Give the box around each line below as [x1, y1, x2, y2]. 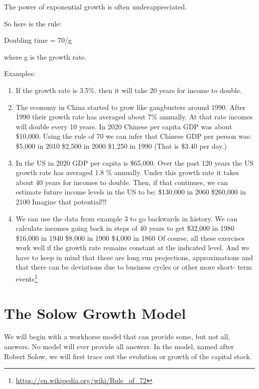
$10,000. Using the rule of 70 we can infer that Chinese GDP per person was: [15, 131, 252, 141]
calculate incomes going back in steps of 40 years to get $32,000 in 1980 [15, 223, 235, 233]
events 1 [15, 272, 38, 284]
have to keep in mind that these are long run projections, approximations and [15, 252, 253, 262]
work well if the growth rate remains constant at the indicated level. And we [15, 242, 250, 253]
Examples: [4, 68, 35, 79]
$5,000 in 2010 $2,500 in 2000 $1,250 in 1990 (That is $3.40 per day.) [15, 140, 227, 151]
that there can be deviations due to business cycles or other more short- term [15, 262, 252, 272]
